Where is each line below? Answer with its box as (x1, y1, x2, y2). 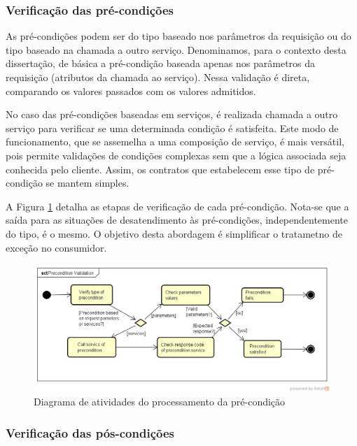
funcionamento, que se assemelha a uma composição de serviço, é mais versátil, (6, 134, 344, 149)
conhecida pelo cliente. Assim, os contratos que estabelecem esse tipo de (6, 161, 315, 176)
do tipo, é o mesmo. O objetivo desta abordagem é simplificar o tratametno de (6, 226, 342, 240)
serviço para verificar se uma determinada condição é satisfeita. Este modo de (6, 120, 339, 135)
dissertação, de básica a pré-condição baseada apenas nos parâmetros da (6, 56, 316, 71)
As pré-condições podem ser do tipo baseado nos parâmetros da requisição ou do (6, 29, 351, 43)
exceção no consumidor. (6, 240, 107, 254)
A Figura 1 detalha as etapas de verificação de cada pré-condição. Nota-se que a (6, 199, 349, 213)
